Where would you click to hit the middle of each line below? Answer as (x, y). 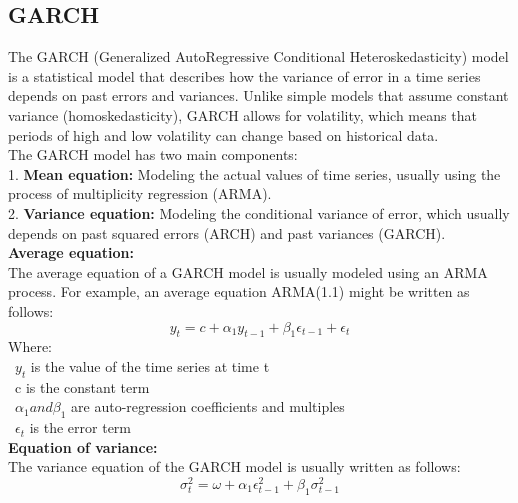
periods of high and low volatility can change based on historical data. (223, 134)
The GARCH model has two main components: (153, 154)
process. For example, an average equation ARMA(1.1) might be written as (239, 291)
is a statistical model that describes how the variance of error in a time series (244, 75)
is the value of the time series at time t (150, 365)
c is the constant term (82, 386)
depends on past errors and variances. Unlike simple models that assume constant (258, 95)
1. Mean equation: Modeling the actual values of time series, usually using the (254, 173)
